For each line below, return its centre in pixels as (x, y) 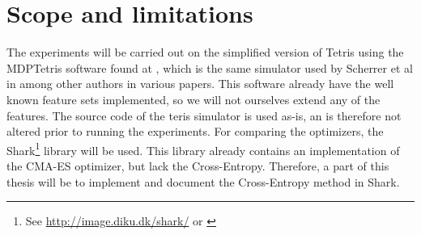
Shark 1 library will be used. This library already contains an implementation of (203, 149)
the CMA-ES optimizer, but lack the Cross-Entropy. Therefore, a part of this (198, 165)
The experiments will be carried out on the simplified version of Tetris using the (205, 52)
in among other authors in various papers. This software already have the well (200, 84)
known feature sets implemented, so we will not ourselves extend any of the (193, 99)
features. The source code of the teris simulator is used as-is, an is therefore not (204, 115)
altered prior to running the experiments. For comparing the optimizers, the (195, 131)
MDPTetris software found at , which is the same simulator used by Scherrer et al (210, 67)
